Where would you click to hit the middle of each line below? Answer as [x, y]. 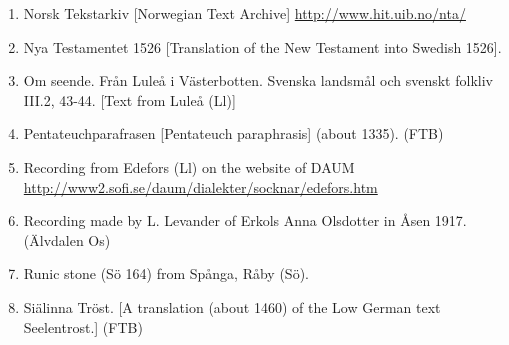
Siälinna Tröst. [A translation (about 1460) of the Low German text [232, 306]
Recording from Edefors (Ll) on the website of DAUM [189, 166]
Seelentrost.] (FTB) [83, 326]
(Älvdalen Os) [67, 239]
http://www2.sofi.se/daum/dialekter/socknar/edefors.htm [200, 186]
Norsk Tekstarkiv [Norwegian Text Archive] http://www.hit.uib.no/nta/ [244, 13]
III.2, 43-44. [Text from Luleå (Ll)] [129, 99]
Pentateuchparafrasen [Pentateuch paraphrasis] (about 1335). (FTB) [233, 133]
